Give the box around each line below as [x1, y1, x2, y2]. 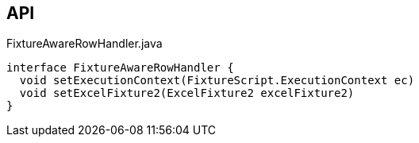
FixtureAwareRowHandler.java [6, 37, 163, 51]
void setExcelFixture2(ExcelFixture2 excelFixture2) [19, 87, 355, 100]
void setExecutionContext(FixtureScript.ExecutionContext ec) [19, 74, 415, 87]
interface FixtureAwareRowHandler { [6, 61, 234, 75]
